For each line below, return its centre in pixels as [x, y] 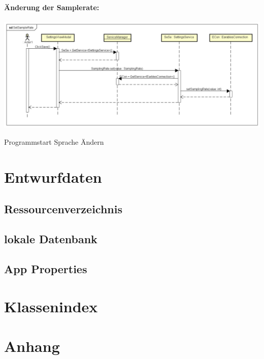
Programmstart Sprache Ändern [54, 142]
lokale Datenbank [51, 239]
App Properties [46, 269]
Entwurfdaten [53, 176]
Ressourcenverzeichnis [63, 209]
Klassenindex [51, 306]
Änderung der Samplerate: [52, 7]
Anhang [32, 346]
